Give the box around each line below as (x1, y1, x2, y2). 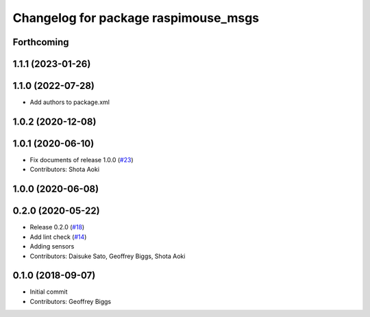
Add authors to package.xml (29, 98, 110, 106)
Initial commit (29, 288, 68, 296)
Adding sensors (29, 242, 75, 251)
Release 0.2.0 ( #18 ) (29, 223, 85, 231)
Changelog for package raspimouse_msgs (12, 10, 260, 25)
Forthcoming (12, 36, 69, 48)
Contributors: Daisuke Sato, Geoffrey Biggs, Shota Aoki (29, 252, 186, 260)
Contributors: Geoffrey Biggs (29, 297, 112, 305)
